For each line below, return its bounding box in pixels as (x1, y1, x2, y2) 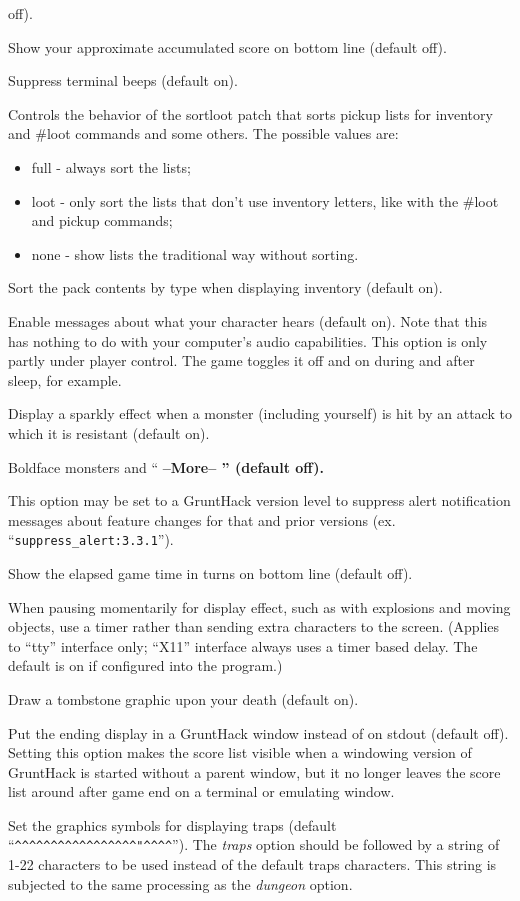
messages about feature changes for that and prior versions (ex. (8, 509, 396, 530)
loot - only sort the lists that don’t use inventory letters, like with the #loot (31, 190, 499, 211)
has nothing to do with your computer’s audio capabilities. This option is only (8, 330, 488, 351)
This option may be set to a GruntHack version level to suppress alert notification (8, 490, 511, 511)
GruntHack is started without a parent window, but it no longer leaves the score (8, 761, 501, 782)
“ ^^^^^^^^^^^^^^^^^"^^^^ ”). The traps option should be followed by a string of (8, 834, 500, 855)
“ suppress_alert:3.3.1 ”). (8, 529, 174, 550)
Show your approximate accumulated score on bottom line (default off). (8, 36, 447, 57)
